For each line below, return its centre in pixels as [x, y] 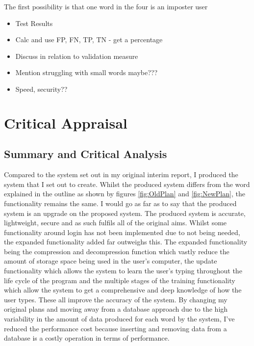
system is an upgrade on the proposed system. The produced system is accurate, [125, 213]
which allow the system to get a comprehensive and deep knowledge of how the [123, 290]
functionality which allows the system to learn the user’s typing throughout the [123, 271]
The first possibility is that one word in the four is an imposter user [106, 6]
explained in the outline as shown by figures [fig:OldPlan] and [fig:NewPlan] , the [125, 194]
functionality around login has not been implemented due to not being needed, [122, 232]
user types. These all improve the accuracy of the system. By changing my [116, 299]
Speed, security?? [41, 89]
